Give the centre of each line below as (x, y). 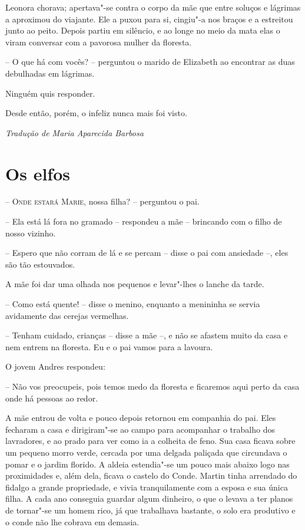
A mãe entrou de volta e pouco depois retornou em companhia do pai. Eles (141, 418)
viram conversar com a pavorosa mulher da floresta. (99, 42)
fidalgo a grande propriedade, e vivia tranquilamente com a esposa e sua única (147, 487)
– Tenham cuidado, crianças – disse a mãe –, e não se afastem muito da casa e (147, 335)
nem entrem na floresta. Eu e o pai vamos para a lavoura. (109, 346)
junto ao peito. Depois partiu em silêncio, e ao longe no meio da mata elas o (143, 30)
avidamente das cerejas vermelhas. (67, 315)
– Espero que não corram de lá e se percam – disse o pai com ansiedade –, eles (147, 253)
